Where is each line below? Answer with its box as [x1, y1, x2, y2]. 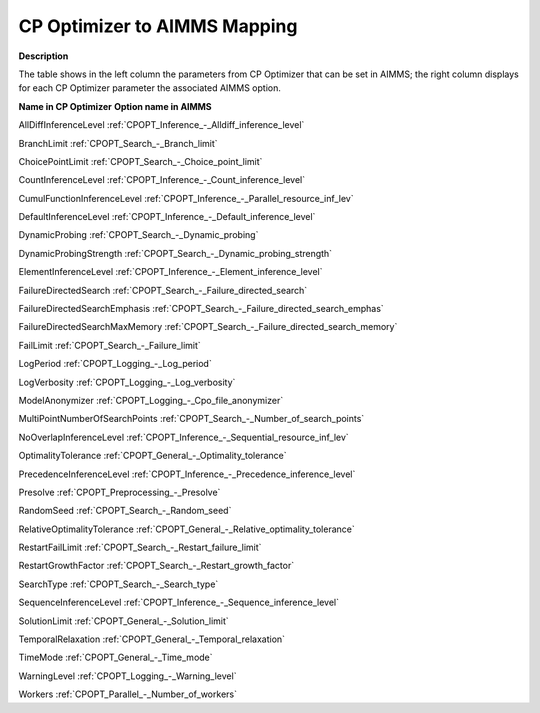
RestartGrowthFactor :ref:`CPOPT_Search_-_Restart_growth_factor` [18, 560, 295, 572]
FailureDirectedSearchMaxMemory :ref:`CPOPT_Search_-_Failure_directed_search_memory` [18, 321, 398, 333]
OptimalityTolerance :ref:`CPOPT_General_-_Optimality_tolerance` [18, 450, 287, 462]
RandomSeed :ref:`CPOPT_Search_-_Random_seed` [18, 505, 232, 517]
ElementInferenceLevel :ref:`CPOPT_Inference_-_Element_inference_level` [18, 266, 324, 278]
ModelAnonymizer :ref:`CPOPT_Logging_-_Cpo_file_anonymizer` [18, 394, 284, 406]
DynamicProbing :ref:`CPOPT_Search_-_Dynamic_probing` [18, 229, 259, 241]
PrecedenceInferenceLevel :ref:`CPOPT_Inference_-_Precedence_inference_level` [18, 468, 356, 480]
